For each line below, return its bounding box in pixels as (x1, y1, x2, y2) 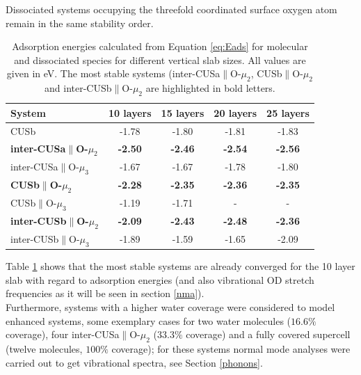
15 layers (161, 105, 204, 120)
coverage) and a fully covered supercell (186, 327, 351, 342)
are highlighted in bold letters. (145, 81, 275, 95)
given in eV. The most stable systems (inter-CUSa (6, 66, 220, 81)
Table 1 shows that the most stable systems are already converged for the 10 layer (6, 259, 355, 273)
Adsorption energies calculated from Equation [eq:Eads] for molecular (12, 39, 308, 54)
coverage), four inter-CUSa (6, 327, 120, 342)
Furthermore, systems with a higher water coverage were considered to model (6, 299, 335, 314)
